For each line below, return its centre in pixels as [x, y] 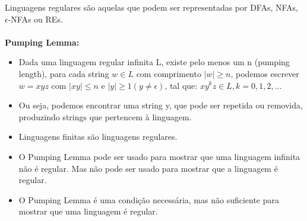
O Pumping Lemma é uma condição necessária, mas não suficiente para [149, 199]
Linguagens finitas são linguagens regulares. [98, 137]
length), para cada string [64, 73]
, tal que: [181, 85]
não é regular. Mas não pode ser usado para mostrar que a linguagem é [148, 168]
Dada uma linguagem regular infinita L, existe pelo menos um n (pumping [154, 62]
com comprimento [169, 73]
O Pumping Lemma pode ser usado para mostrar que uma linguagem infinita [159, 156]
